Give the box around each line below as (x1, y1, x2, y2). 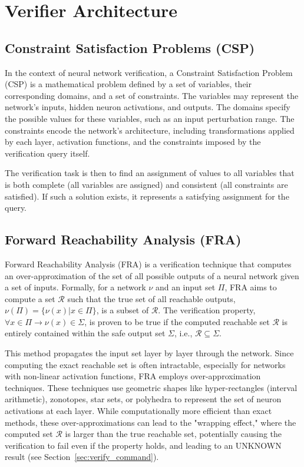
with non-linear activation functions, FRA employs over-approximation (5, 370, 261, 382)
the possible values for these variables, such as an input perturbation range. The (5, 112, 295, 124)
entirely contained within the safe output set (5, 327, 166, 339)
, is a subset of (96, 304, 149, 316)
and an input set (155, 281, 216, 293)
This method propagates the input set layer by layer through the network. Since (5, 347, 294, 359)
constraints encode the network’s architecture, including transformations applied (5, 124, 295, 136)
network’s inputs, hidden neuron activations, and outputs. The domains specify (5, 101, 290, 113)
